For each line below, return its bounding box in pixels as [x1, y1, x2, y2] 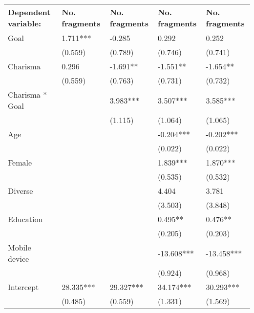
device [8, 253, 29, 264]
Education [8, 213, 43, 225]
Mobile [8, 242, 31, 253]
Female [8, 157, 32, 168]
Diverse [8, 185, 33, 196]
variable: [8, 18, 42, 29]
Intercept [8, 281, 39, 292]
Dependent [8, 6, 51, 18]
